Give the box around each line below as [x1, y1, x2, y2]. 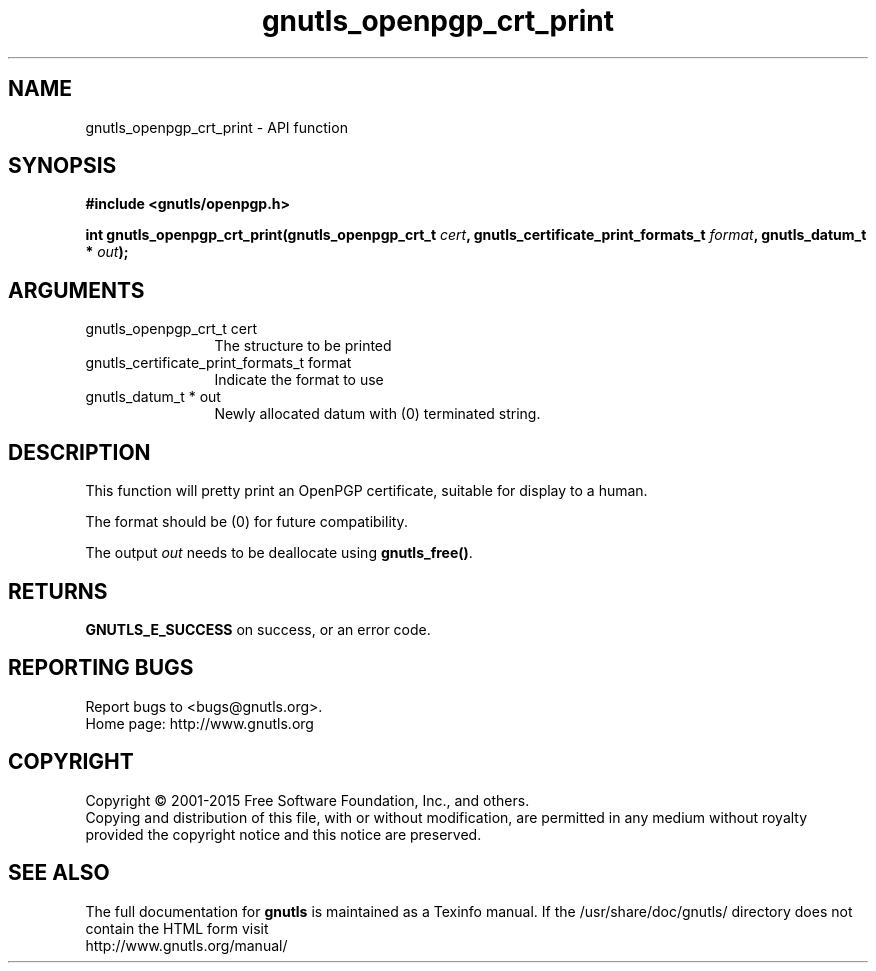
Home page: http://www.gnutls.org [85, 714, 314, 732]
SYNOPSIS [8, 153, 117, 179]
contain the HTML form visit [85, 919, 269, 937]
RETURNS [8, 578, 108, 604]
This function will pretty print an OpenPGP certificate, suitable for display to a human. [85, 482, 648, 500]
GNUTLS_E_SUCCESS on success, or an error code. [85, 620, 431, 638]
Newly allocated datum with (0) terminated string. [214, 405, 541, 423]
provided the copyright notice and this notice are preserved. [85, 825, 482, 843]
